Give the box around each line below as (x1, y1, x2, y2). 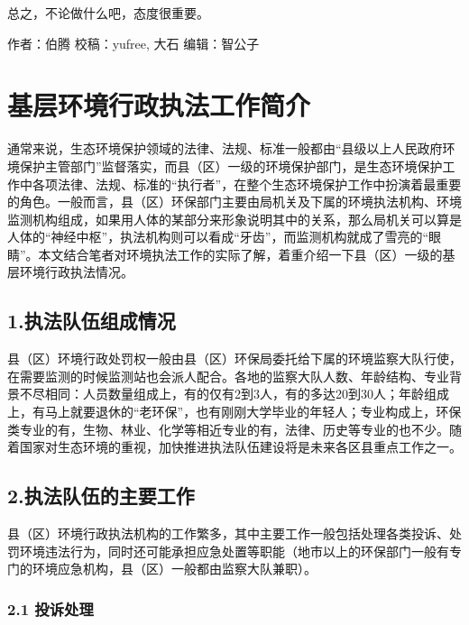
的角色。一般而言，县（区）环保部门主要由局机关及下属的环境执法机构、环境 (7, 192, 462, 211)
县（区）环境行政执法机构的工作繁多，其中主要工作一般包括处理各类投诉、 (7, 524, 449, 543)
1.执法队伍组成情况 (7, 307, 176, 335)
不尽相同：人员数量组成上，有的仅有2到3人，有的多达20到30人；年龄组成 (19, 384, 449, 403)
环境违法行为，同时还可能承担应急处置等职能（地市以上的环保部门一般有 (19, 541, 449, 560)
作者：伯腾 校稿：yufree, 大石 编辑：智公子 (7, 33, 260, 52)
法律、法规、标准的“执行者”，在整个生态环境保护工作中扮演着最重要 (57, 174, 462, 193)
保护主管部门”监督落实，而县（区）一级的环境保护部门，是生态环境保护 (19, 156, 443, 175)
